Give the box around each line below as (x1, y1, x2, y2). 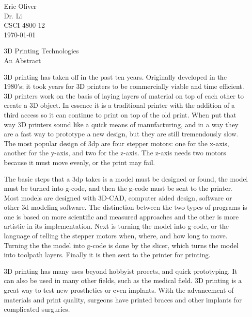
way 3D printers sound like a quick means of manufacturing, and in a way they (4, 119, 238, 129)
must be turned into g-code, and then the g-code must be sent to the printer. (4, 183, 233, 193)
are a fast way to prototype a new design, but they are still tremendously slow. (4, 129, 238, 139)
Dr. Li (4, 10, 22, 20)
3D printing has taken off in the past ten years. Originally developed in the (4, 71, 227, 82)
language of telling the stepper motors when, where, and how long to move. (4, 231, 228, 241)
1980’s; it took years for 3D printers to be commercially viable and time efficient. (4, 81, 244, 91)
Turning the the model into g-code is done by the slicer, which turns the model (4, 240, 239, 250)
